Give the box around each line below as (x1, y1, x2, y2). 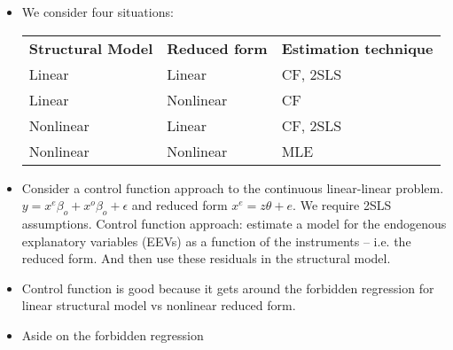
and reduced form (131, 196, 228, 214)
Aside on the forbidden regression (21, 325, 204, 344)
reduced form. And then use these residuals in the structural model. (21, 249, 391, 268)
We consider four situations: (21, 3, 174, 20)
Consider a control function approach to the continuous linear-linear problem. (21, 178, 444, 197)
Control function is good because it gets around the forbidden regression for (21, 278, 434, 297)
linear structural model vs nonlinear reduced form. (21, 296, 296, 315)
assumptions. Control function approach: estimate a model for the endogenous (21, 214, 447, 232)
